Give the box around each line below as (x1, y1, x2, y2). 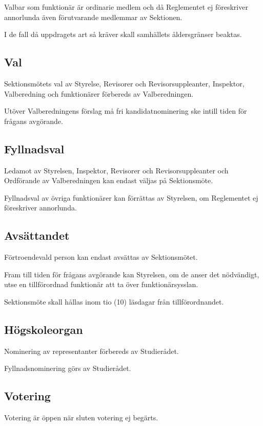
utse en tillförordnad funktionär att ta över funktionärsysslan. (4, 279, 198, 290)
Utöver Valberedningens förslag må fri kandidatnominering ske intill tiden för (4, 105, 247, 116)
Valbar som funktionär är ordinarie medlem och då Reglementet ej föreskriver (4, 2, 248, 12)
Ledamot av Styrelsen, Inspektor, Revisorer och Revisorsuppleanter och (4, 165, 229, 175)
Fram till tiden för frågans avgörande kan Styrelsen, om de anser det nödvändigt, (4, 269, 259, 279)
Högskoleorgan (4, 321, 83, 337)
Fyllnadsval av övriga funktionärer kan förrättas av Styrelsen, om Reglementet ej (4, 192, 258, 203)
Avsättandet (4, 227, 70, 243)
